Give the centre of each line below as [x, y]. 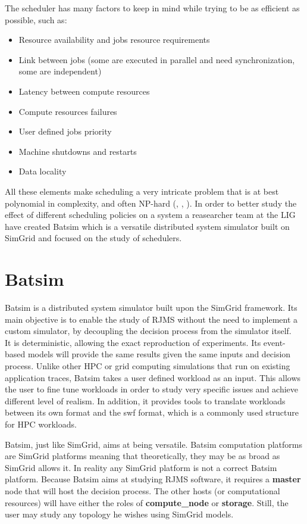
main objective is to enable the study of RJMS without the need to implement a [151, 319]
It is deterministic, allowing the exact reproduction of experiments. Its [133, 342]
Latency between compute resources [84, 91]
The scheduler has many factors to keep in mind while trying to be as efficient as [152, 8]
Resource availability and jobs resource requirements [114, 40]
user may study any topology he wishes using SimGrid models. [119, 514]
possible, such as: [36, 19]
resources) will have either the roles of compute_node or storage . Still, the [147, 502]
